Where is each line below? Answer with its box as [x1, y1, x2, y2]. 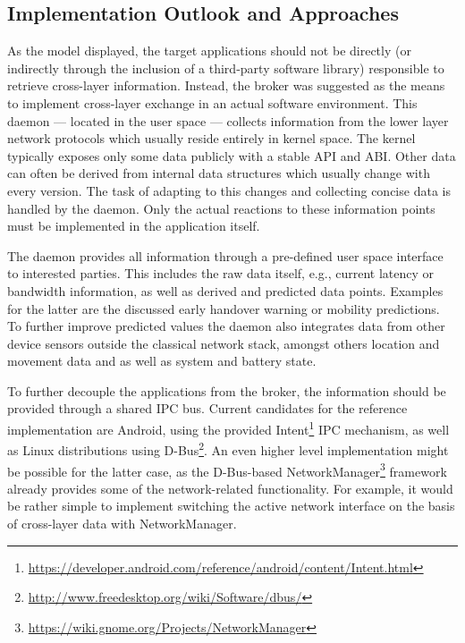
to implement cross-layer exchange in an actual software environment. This [7, 93, 418, 112]
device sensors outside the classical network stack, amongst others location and [7, 334, 440, 352]
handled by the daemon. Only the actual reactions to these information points [7, 199, 435, 217]
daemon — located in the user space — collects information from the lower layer [7, 111, 449, 130]
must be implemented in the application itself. [7, 216, 260, 235]
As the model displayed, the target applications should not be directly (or [7, 41, 411, 60]
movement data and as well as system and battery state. [7, 351, 317, 370]
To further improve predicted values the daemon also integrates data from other [7, 317, 445, 335]
